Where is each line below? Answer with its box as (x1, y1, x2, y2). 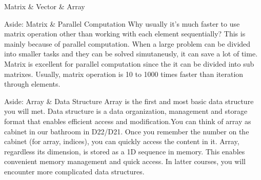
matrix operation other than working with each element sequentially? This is (4, 28, 246, 39)
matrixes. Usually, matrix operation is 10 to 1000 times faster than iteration (4, 68, 244, 79)
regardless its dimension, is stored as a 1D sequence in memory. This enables (4, 146, 245, 156)
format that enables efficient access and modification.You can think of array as (4, 115, 251, 126)
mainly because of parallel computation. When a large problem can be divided (4, 38, 251, 49)
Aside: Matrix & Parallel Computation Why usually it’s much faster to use (4, 18, 240, 29)
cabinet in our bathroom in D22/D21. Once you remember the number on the (4, 126, 249, 136)
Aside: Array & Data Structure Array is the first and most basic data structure (4, 95, 254, 106)
